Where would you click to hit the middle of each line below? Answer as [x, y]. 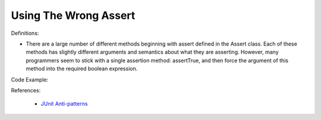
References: [26, 90]
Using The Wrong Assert [73, 15]
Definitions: [25, 33]
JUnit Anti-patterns [64, 104]
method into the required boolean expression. [82, 69]
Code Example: [30, 79]
